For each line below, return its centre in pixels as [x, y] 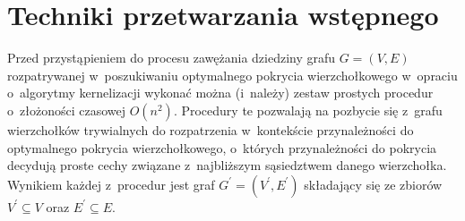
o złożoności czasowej [66, 110]
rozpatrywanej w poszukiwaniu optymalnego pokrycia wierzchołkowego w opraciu [232, 75]
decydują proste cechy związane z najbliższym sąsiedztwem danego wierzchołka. [227, 165]
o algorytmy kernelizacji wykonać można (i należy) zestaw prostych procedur [220, 93]
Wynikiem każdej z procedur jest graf [111, 184]
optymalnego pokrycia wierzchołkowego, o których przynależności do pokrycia [222, 147]
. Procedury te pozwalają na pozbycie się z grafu [308, 110]
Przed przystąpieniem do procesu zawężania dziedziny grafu [172, 58]
